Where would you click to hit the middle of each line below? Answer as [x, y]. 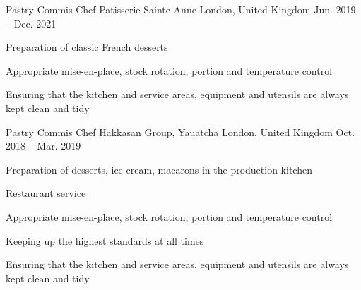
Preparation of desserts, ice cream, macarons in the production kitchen [159, 169]
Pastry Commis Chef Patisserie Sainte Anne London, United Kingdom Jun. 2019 [181, 9]
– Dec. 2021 [31, 23]
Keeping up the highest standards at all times [105, 240]
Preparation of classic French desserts [87, 47]
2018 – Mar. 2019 [43, 146]
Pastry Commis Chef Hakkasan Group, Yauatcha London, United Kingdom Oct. [180, 132]
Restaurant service [46, 193]
